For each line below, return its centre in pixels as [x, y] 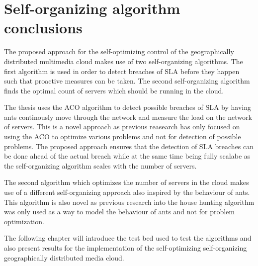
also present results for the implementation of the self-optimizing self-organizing [126, 248]
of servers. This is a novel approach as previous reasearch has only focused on [122, 127]
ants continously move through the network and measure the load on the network [128, 117]
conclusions [43, 28]
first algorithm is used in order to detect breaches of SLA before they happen [122, 71]
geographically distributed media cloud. [64, 257]
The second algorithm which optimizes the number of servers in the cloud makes [127, 182]
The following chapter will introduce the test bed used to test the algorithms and [128, 238]
